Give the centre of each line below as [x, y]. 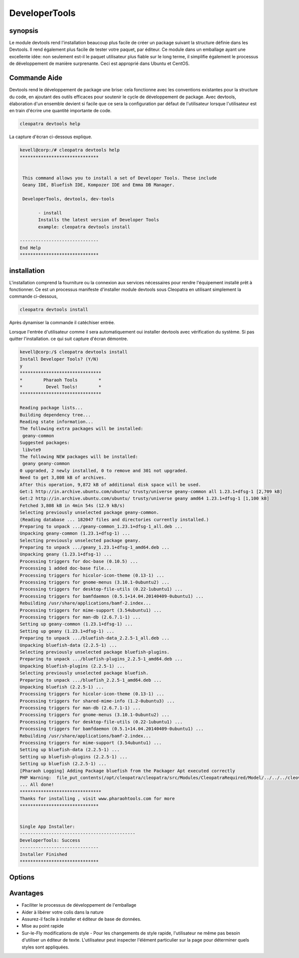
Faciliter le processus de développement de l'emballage [79, 905]
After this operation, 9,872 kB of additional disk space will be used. [110, 484]
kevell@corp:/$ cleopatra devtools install [74, 352]
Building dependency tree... [55, 415]
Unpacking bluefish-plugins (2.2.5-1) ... [72, 666]
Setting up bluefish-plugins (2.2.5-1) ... [74, 757]
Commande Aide [36, 78]
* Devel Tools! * [61, 387]
